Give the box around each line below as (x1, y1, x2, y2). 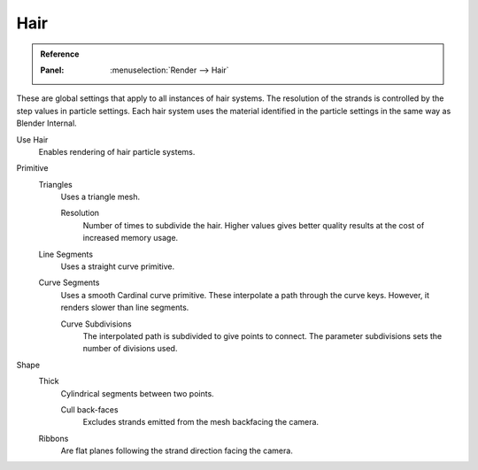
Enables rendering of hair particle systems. (38, 146, 196, 157)
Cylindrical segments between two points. (60, 388, 214, 398)
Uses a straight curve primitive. (60, 261, 175, 272)
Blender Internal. (16, 118, 77, 128)
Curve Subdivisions (60, 319, 132, 329)
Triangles (38, 179, 73, 189)
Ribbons (38, 433, 69, 443)
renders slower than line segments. (60, 302, 189, 313)
